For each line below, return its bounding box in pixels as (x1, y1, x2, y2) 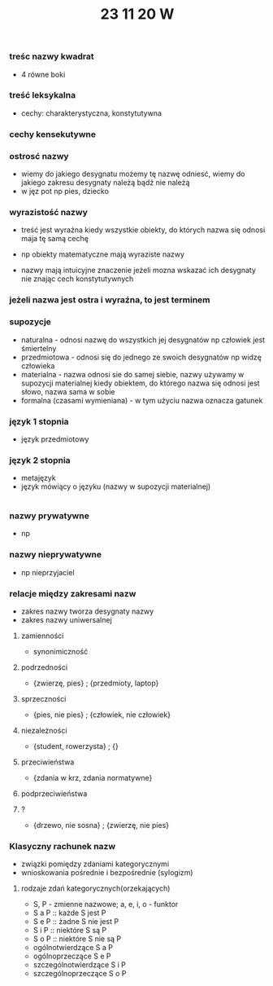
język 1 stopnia (9, 416, 69, 427)
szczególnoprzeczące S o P (32, 969, 127, 979)
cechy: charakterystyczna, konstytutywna (20, 108, 162, 118)
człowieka (20, 360, 55, 371)
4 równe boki (20, 69, 66, 79)
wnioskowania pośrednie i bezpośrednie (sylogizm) (20, 868, 193, 878)
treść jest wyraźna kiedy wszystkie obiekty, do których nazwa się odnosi (20, 225, 266, 235)
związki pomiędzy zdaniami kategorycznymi (20, 859, 170, 869)
